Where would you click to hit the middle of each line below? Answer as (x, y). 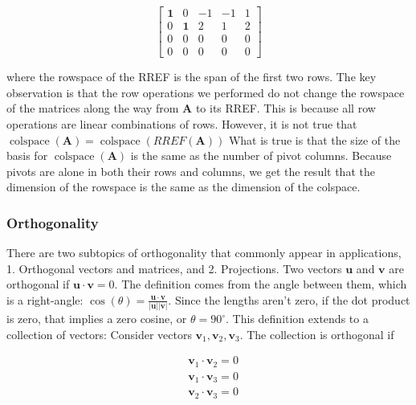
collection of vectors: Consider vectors (99, 334)
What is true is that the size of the (314, 139)
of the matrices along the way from (93, 108)
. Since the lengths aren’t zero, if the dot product (289, 299)
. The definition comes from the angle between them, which (261, 284)
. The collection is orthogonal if (317, 334)
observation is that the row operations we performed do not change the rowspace (206, 92)
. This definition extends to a (297, 319)
